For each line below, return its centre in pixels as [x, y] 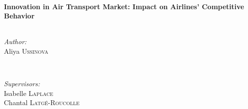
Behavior [19, 16]
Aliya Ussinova [26, 51]
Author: [15, 41]
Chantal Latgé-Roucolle [42, 102]
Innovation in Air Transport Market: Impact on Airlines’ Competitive [124, 6]
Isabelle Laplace [29, 93]
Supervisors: [22, 84]
